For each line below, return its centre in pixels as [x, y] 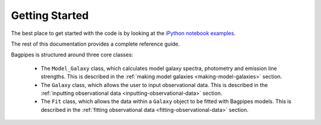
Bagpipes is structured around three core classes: [72, 55]
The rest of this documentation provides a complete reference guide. [95, 44]
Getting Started [50, 15]
